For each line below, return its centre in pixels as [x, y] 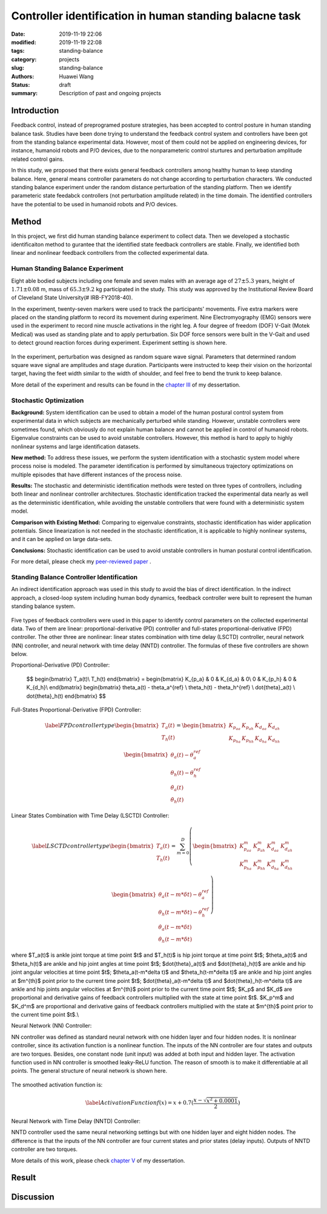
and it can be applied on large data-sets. [62, 539]
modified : [24, 42]
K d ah [273, 727]
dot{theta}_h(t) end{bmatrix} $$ [66, 696]
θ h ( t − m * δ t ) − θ [180, 913]
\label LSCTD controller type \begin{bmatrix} [93, 846]
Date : [18, 34]
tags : [18, 51]
